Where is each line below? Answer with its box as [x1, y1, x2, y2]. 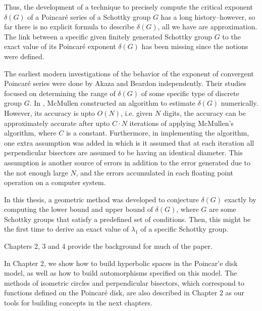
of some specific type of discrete [141, 87, 239, 98]
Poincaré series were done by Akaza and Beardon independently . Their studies [4, 78, 246, 88]
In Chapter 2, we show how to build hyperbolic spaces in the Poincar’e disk [4, 257, 238, 268]
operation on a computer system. [4, 177, 106, 188]
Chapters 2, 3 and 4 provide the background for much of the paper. [4, 241, 213, 251]
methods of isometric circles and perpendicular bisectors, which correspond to [4, 277, 244, 288]
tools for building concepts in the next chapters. [4, 297, 152, 308]
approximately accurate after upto [4, 117, 110, 128]
